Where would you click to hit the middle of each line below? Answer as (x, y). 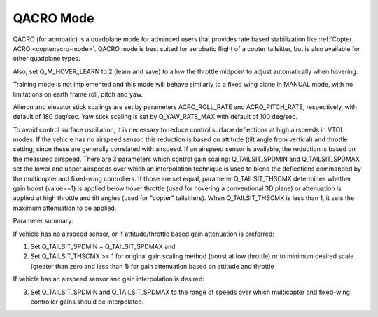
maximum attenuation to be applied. (65, 208)
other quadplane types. (47, 59)
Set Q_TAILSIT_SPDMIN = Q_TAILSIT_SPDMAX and (103, 246)
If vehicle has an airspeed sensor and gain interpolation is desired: (108, 279)
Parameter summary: (43, 221)
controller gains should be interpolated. (87, 302)
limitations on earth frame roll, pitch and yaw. (78, 94)
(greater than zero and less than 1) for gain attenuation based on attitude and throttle (152, 266)
